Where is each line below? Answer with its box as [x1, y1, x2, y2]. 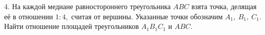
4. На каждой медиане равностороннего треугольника [4, 1, 171, 11]
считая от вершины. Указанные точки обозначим [71, 11, 223, 21]
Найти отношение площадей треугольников [4, 21, 139, 31]
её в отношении [4, 11, 53, 21]
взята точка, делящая [191, 1, 257, 11]
